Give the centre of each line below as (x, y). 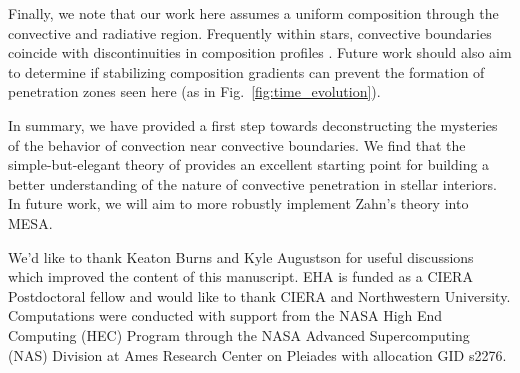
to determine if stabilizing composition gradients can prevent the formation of (246, 71)
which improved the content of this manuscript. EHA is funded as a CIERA (240, 276)
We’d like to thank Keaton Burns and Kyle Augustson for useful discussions (241, 256)
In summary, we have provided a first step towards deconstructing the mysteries (253, 124)
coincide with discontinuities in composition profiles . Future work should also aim (260, 52)
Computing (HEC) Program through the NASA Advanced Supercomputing (239, 334)
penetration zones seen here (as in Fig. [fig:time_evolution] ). (194, 91)
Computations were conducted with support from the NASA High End (225, 315)
